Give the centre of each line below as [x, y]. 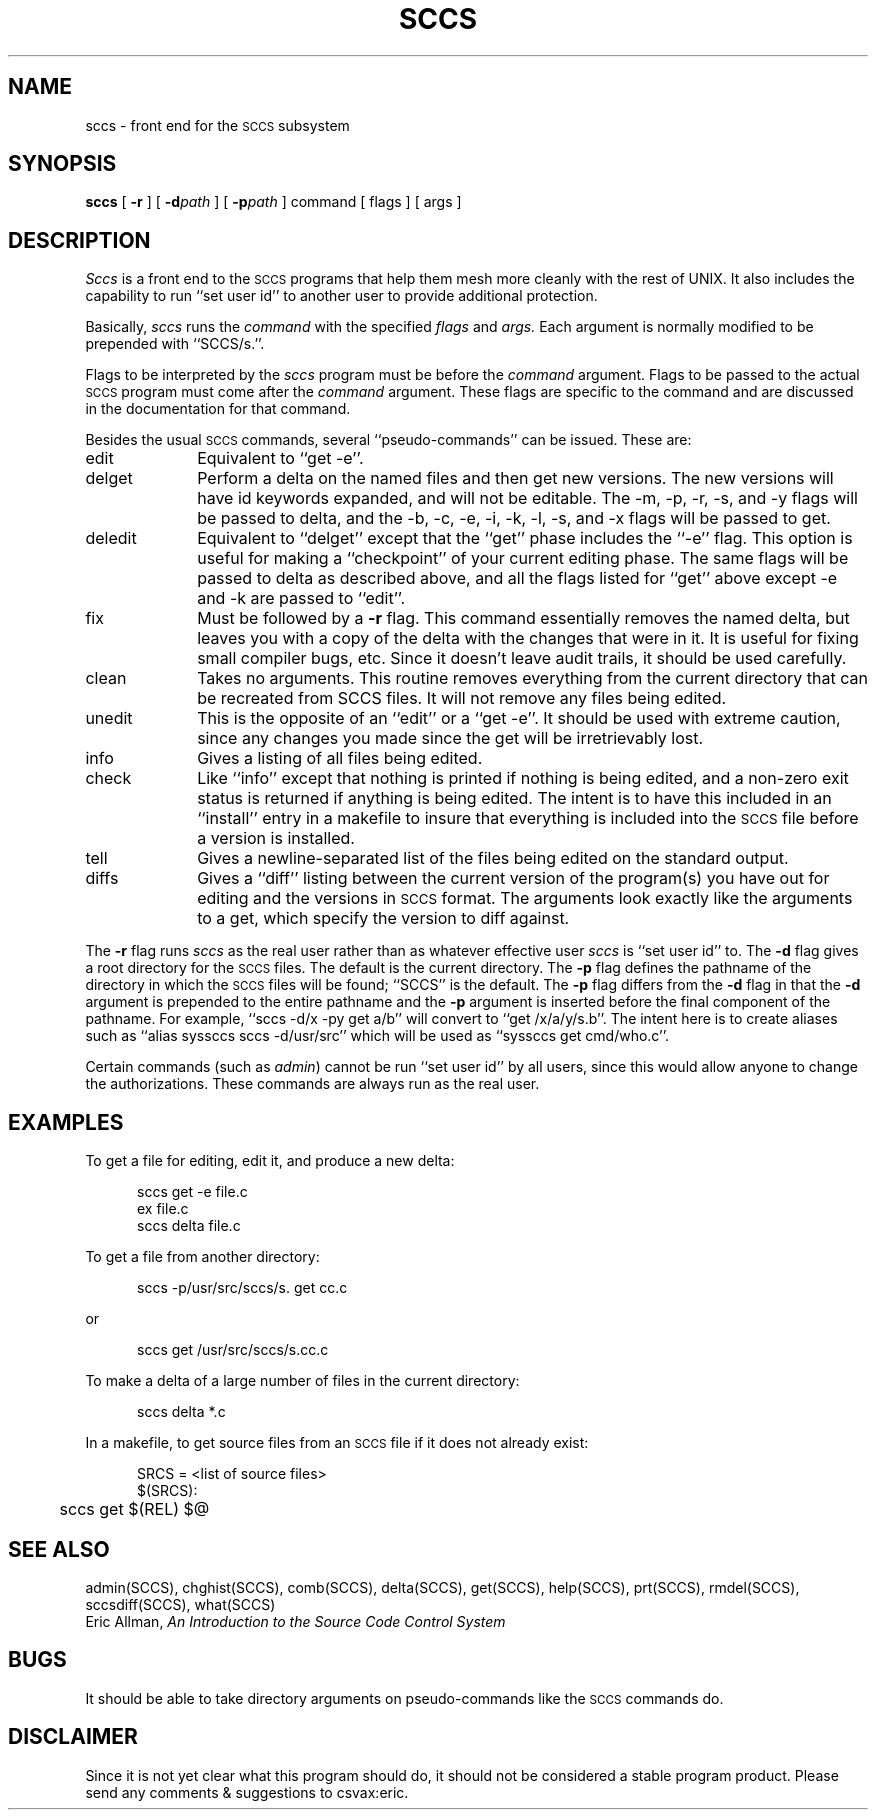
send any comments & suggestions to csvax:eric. [247, 1792]
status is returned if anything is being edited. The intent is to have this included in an [514, 798]
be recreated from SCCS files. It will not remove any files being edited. [462, 698]
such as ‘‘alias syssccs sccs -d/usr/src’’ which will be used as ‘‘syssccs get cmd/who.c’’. [377, 1036]
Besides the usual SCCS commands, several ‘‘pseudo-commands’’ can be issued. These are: [388, 440]
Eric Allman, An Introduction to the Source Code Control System [295, 1621]
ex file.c [163, 1209]
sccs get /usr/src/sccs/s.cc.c [233, 1350]
